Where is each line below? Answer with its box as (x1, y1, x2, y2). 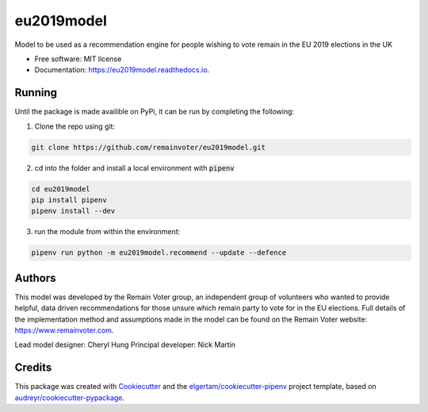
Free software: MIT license (34, 54, 122, 64)
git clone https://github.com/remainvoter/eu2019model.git (31, 143, 266, 152)
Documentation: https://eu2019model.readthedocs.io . (34, 65, 210, 75)
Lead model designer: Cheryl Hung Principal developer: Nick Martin (14, 340, 236, 349)
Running (14, 86, 58, 99)
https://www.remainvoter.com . (14, 325, 114, 335)
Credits (14, 361, 52, 375)
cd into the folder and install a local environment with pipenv (34, 163, 235, 172)
